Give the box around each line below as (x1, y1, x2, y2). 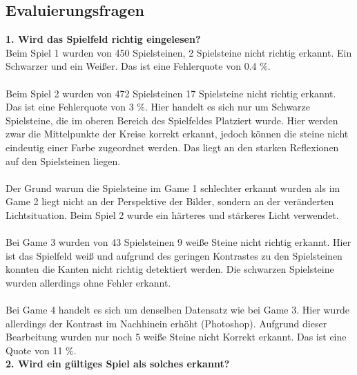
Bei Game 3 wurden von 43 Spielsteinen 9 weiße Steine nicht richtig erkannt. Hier (6, 235, 351, 249)
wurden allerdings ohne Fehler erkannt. (6, 275, 171, 289)
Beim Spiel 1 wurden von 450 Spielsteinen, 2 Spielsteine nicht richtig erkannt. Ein (6, 45, 352, 59)
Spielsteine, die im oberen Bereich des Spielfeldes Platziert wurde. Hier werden (6, 113, 338, 127)
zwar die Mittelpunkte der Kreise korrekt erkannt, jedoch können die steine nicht (6, 126, 349, 141)
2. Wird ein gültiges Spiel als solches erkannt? (6, 356, 230, 371)
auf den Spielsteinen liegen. (6, 153, 121, 168)
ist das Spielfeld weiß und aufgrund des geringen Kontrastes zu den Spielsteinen (6, 248, 342, 262)
